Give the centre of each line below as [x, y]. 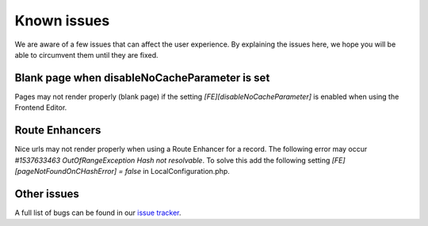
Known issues [62, 21]
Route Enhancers [58, 130]
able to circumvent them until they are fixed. [86, 55]
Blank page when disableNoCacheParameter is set [142, 78]
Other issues [47, 194]
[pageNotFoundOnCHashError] [66, 171]
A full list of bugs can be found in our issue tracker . [98, 213]
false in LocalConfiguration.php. [177, 171]
